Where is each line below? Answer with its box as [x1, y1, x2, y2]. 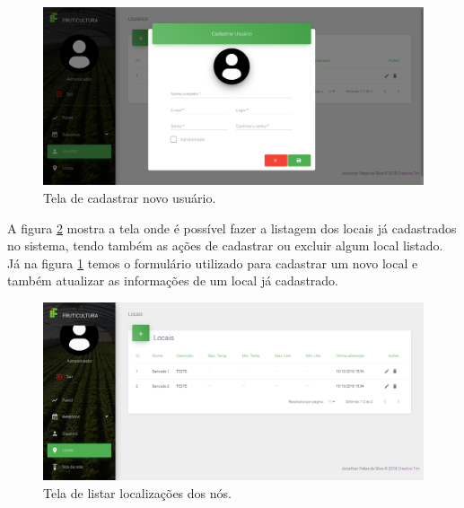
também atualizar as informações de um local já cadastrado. [7, 271, 338, 290]
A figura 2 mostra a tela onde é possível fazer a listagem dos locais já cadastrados [7, 218, 457, 237]
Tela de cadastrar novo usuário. [43, 188, 216, 206]
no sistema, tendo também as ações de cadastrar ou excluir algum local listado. [7, 236, 443, 255]
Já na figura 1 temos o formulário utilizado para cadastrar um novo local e [7, 253, 418, 272]
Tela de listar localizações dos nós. [43, 483, 232, 502]
